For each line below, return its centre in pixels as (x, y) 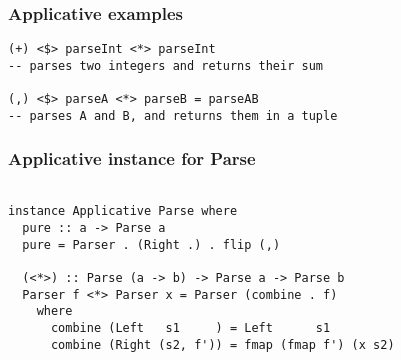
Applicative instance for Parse (132, 158)
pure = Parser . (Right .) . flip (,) (151, 244)
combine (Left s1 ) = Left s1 (190, 327)
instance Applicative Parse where (123, 211)
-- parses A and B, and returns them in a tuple (173, 115)
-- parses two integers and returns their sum (165, 65)
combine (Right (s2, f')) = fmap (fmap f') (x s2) (222, 344)
